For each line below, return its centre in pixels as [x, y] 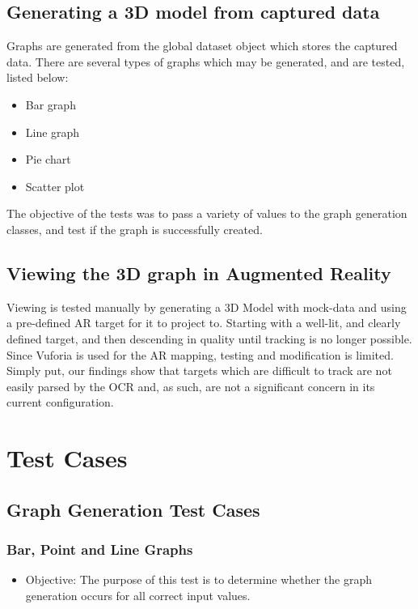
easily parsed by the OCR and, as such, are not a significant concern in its [191, 386]
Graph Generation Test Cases [133, 509]
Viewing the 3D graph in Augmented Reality [199, 273]
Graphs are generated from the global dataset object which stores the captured [202, 46]
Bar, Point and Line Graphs [100, 549]
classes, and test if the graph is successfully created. [135, 229]
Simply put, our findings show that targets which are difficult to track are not [199, 371]
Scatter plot [55, 186]
